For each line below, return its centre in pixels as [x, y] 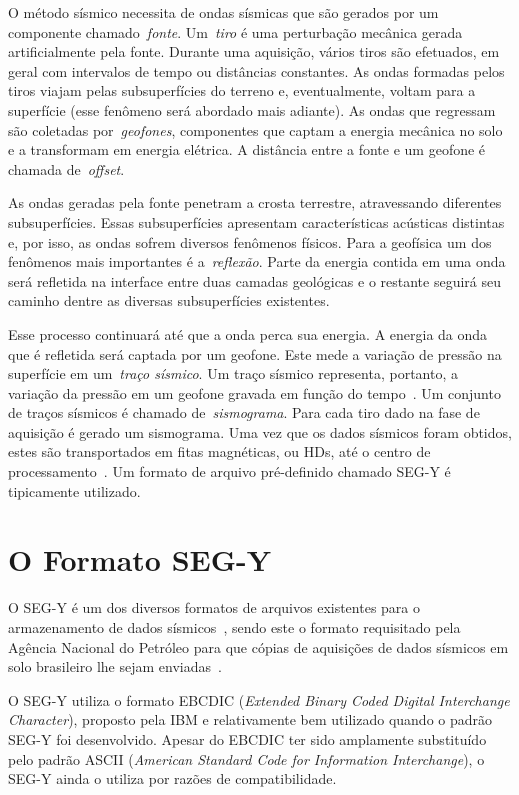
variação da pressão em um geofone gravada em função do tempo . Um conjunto [254, 392]
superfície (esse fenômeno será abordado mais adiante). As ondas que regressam [252, 109]
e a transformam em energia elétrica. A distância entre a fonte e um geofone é [247, 149]
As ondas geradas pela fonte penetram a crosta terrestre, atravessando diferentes [255, 202]
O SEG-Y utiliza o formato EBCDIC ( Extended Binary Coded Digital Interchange [259, 699]
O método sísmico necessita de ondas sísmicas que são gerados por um [223, 12]
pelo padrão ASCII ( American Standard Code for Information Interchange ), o [246, 758]
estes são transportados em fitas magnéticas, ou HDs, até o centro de [219, 451]
